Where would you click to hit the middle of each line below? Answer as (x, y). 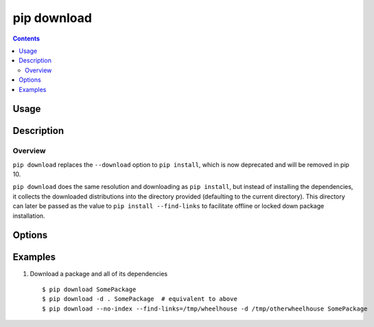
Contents (26, 38)
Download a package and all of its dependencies (99, 273)
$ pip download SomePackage (89, 289)
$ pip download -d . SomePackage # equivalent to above (140, 299)
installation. (29, 216)
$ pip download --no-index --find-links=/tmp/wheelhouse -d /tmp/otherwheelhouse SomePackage (205, 308)
